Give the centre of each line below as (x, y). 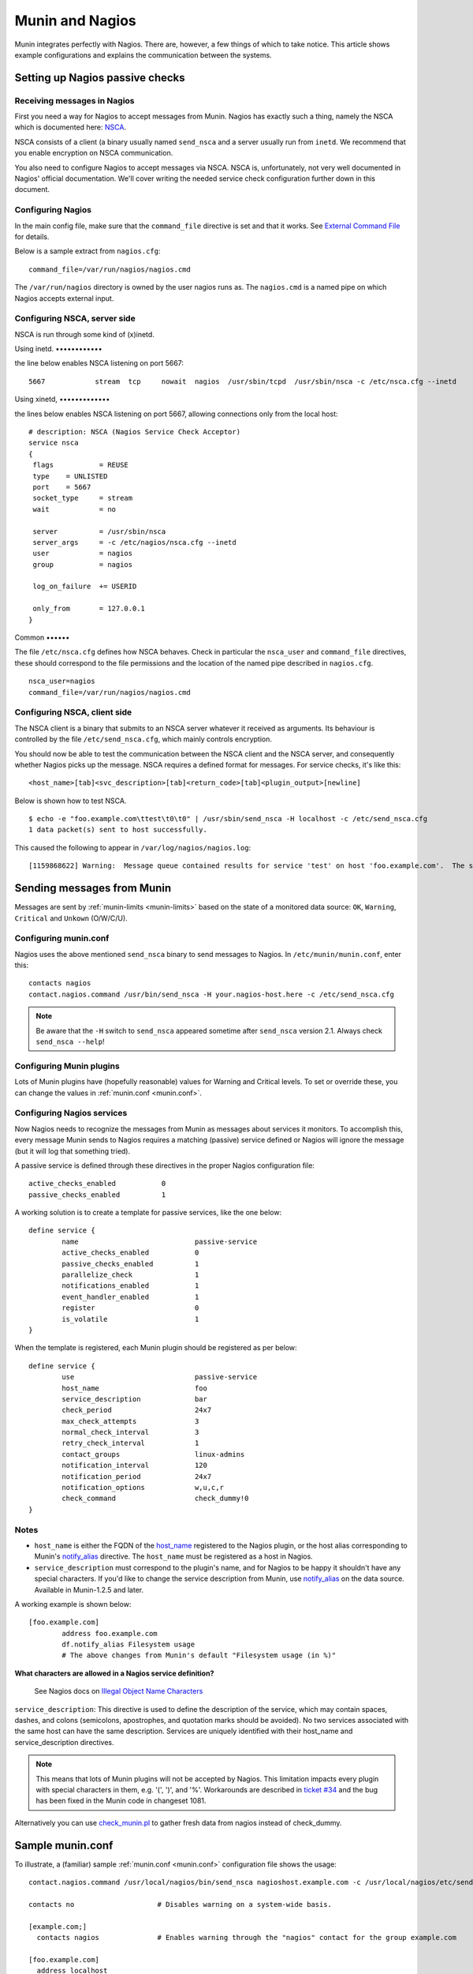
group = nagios (83, 564)
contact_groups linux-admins (153, 1454)
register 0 (130, 1308)
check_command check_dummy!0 (155, 1499)
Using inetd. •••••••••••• (58, 349)
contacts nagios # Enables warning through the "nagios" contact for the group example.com (247, 1938)
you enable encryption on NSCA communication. (94, 153)
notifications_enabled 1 (130, 1286)
